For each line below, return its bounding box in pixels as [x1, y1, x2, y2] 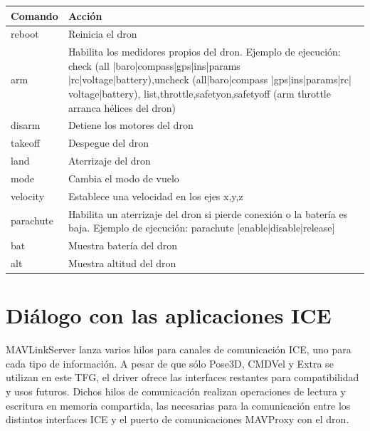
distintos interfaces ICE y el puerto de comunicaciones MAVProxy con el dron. [6, 412, 349, 427]
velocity [11, 188, 45, 203]
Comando [11, 8, 58, 23]
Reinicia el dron [68, 26, 137, 41]
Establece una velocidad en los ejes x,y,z [68, 188, 243, 203]
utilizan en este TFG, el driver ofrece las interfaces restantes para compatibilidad [6, 370, 359, 385]
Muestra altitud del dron [68, 255, 176, 270]
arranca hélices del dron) [68, 100, 176, 115]
